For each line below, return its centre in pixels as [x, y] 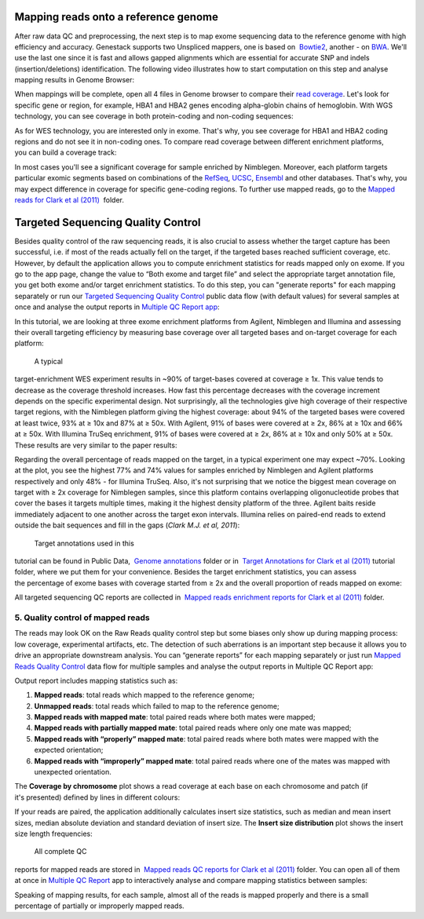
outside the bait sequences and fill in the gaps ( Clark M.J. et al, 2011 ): [127, 525]
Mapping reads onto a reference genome [117, 17]
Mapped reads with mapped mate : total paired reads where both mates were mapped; [175, 717]
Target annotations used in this [84, 543]
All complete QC [60, 852]
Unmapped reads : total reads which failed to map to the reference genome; [157, 706]
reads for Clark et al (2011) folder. [69, 199]
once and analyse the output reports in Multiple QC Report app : [117, 307]
